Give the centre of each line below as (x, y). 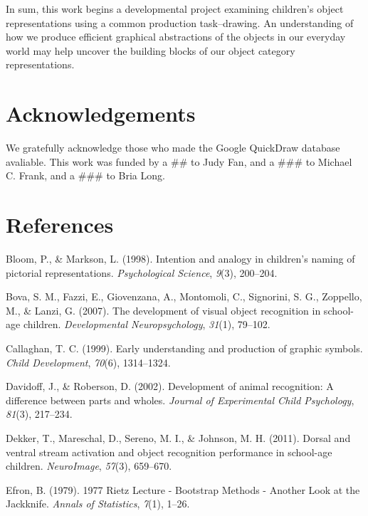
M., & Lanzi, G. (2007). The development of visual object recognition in (163, 310)
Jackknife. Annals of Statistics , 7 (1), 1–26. (98, 504)
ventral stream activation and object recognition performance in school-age (169, 452)
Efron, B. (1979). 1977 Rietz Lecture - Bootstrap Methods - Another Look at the (183, 489)
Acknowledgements (101, 114)
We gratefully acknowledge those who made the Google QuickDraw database (173, 148)
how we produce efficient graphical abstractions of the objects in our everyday (176, 37)
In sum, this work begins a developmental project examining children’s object (175, 9)
